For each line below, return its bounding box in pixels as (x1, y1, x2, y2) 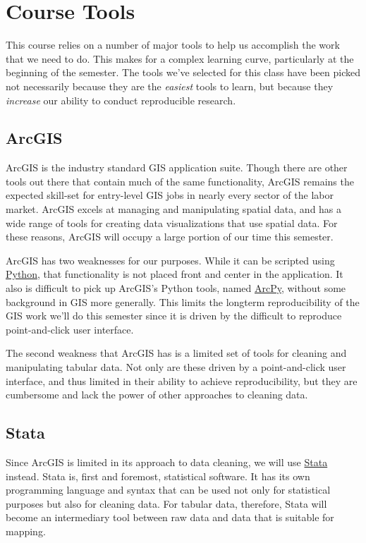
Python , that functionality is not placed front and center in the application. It (6, 267, 343, 281)
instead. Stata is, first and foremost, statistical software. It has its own (6, 468, 310, 483)
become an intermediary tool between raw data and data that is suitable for (6, 510, 334, 525)
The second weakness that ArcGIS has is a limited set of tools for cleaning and (6, 346, 347, 360)
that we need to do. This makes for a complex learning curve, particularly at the (6, 51, 354, 66)
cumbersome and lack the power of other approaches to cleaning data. (6, 387, 308, 402)
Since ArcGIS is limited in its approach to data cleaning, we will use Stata (6, 455, 328, 469)
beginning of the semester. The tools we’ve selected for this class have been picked (6, 65, 360, 80)
